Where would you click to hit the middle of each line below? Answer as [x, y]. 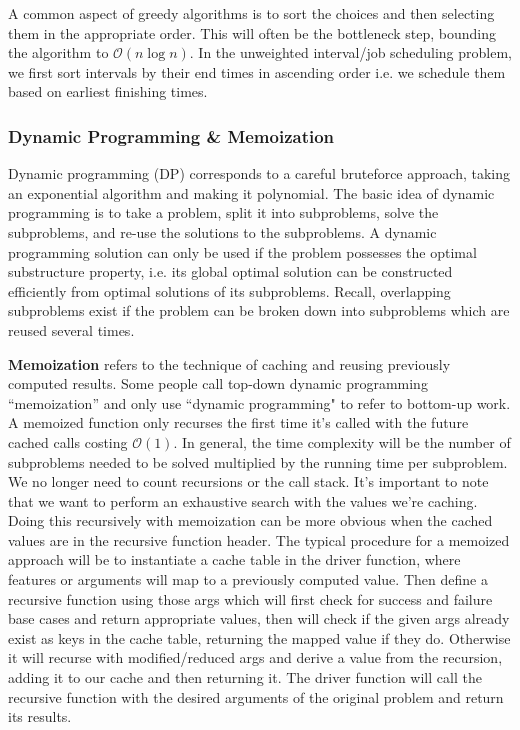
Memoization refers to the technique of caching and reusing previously [229, 363]
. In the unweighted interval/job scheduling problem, [350, 52]
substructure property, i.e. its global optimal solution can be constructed [230, 271]
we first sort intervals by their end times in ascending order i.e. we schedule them [257, 71]
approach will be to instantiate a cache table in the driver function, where [234, 559]
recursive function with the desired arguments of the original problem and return [256, 696]
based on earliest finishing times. [108, 91]
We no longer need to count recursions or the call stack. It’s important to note [248, 481]
